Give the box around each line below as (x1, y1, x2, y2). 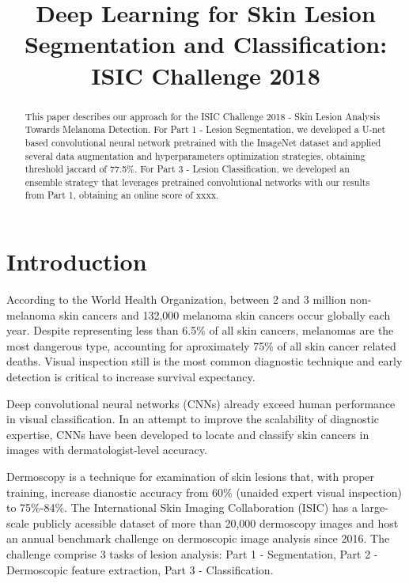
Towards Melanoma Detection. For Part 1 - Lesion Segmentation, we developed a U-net (25, 123, 386, 136)
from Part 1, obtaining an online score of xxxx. (25, 188, 219, 202)
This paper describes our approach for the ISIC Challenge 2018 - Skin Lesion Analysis (25, 109, 381, 123)
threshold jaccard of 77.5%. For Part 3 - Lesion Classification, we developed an (25, 162, 350, 176)
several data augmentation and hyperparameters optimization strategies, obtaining (25, 149, 365, 162)
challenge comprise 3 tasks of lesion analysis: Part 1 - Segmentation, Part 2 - (6, 545, 378, 562)
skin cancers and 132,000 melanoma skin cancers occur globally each (59, 306, 391, 323)
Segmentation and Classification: (24, 28, 388, 60)
